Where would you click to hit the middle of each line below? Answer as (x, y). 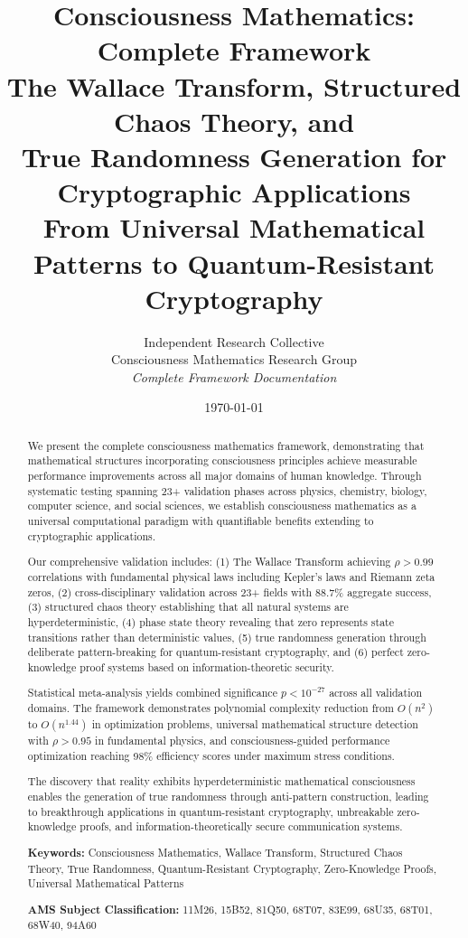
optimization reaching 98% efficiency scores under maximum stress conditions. (211, 755)
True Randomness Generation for (234, 156)
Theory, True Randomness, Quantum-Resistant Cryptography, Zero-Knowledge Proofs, (232, 868)
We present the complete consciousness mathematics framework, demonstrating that (226, 445)
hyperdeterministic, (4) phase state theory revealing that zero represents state (211, 621)
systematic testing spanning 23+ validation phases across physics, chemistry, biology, (227, 490)
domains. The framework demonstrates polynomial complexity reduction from (211, 708)
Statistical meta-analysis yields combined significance (152, 693)
